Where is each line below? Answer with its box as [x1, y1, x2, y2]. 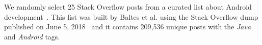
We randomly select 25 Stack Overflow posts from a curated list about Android [4, 2, 252, 12]
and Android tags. [4, 31, 60, 41]
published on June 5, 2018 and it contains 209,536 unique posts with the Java [4, 21, 251, 32]
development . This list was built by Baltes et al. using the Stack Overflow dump [4, 11, 258, 22]
